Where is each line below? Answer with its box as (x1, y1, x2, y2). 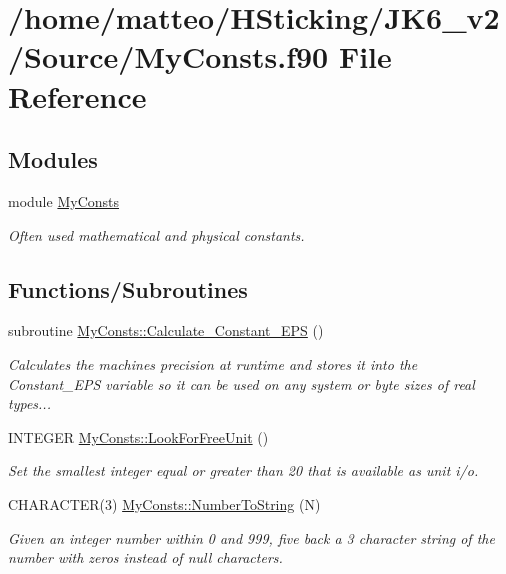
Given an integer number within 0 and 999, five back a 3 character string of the (8, 527, 495, 548)
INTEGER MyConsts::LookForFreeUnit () (8, 426, 269, 447)
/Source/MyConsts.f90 (8, 36, 329, 77)
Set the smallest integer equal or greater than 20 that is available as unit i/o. (8, 460, 479, 481)
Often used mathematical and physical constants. (8, 224, 305, 245)
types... (8, 393, 51, 414)
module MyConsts (8, 190, 120, 211)
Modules (8, 144, 98, 175)
